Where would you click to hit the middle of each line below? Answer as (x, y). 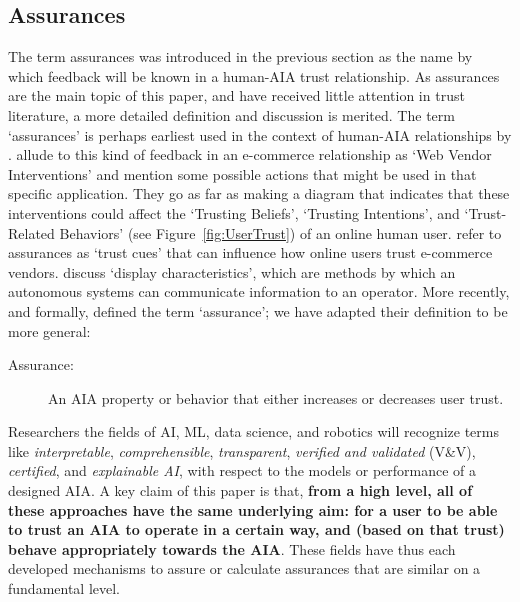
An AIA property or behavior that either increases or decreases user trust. (276, 397)
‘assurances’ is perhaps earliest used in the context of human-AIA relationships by (260, 134)
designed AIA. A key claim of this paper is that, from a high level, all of (240, 490)
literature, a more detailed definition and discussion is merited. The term (231, 114)
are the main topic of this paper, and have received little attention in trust (236, 95)
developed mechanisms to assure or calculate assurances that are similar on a (244, 568)
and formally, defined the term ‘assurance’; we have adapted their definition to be (258, 310)
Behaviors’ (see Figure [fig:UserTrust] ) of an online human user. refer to (280, 232)
